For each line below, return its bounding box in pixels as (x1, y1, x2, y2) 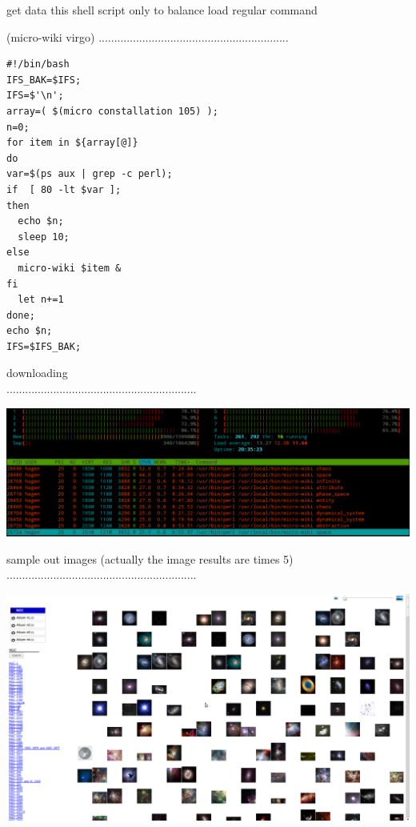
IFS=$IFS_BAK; (6, 340, 82, 352)
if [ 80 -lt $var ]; (6, 183, 122, 195)
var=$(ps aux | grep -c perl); (6, 168, 173, 180)
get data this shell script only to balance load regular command (6, 2, 318, 18)
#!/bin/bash (6, 58, 70, 70)
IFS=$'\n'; (6, 90, 64, 102)
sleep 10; (18, 231, 70, 243)
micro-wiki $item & (18, 262, 122, 274)
